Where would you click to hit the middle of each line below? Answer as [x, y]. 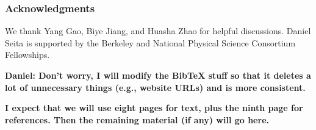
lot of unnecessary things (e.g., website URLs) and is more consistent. [155, 87]
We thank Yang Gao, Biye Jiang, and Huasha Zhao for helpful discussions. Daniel [158, 31]
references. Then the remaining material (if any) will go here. [137, 119]
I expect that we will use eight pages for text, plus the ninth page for [154, 108]
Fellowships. [27, 55]
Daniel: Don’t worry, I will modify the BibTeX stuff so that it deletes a [158, 75]
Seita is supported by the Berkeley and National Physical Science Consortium [150, 42]
